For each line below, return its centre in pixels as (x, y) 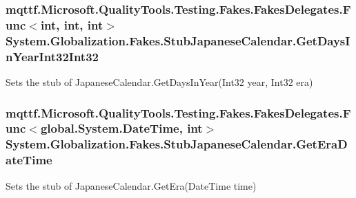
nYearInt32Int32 (52, 56)
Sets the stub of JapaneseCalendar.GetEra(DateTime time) (131, 185)
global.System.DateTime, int (121, 128)
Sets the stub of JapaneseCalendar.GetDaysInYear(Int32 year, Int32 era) (159, 81)
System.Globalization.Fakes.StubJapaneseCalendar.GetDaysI (178, 40)
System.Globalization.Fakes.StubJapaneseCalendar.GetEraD (177, 144)
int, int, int (72, 24)
